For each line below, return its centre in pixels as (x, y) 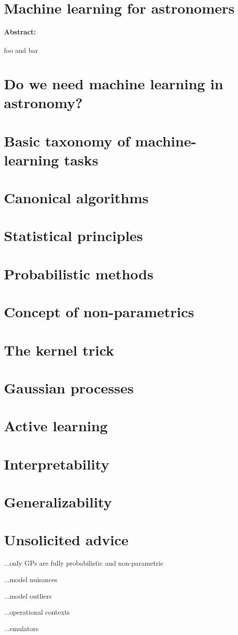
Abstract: (20, 31)
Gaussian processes (69, 387)
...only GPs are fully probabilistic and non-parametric (84, 563)
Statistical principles (73, 236)
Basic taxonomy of (67, 140)
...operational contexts (37, 612)
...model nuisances (31, 579)
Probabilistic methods (79, 273)
